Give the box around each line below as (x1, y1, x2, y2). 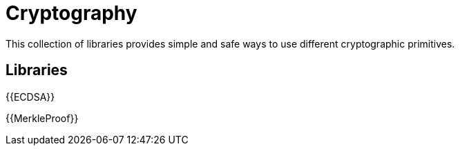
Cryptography (6, 1, 137, 25)
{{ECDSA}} (6, 90, 55, 103)
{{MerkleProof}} (6, 112, 79, 124)
